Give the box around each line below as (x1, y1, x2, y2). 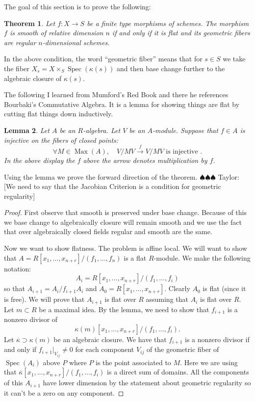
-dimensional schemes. (42, 37, 110, 47)
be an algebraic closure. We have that (53, 334, 167, 344)
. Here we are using (180, 357, 238, 367)
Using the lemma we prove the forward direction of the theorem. (4, 171, 198, 182)
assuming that (146, 294, 188, 304)
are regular (4, 37, 36, 47)
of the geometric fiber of (146, 344, 219, 354)
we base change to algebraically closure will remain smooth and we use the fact (4, 216, 242, 227)
